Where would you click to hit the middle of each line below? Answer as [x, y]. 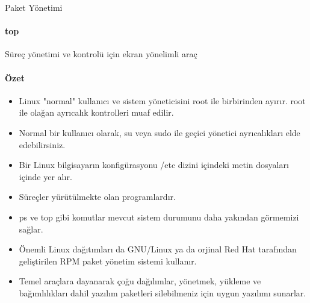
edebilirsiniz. [42, 144]
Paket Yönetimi [34, 7]
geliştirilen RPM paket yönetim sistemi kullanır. [108, 261]
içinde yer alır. [45, 176]
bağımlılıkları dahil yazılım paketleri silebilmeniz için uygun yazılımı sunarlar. [163, 292]
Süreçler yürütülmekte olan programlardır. [97, 197]
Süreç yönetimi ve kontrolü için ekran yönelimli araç [101, 54]
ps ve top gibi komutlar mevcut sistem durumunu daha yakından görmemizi [159, 217]
